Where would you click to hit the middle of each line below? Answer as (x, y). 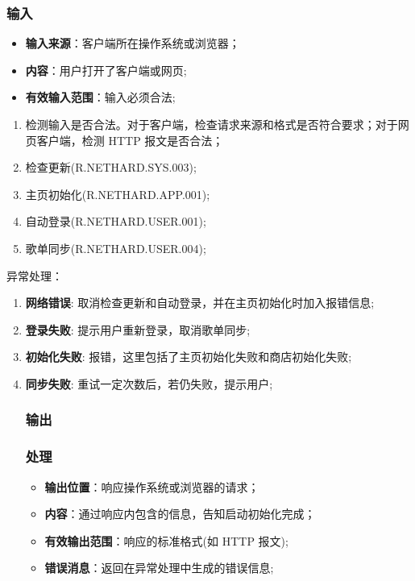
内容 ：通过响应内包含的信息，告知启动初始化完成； (180, 514)
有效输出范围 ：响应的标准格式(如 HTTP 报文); (166, 540)
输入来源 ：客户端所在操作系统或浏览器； (133, 43)
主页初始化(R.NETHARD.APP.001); (118, 194)
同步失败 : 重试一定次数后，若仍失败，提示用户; (149, 383)
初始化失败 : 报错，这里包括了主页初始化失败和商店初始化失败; (189, 357)
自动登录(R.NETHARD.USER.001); (116, 221)
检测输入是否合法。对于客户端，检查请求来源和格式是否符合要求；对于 (212, 124)
